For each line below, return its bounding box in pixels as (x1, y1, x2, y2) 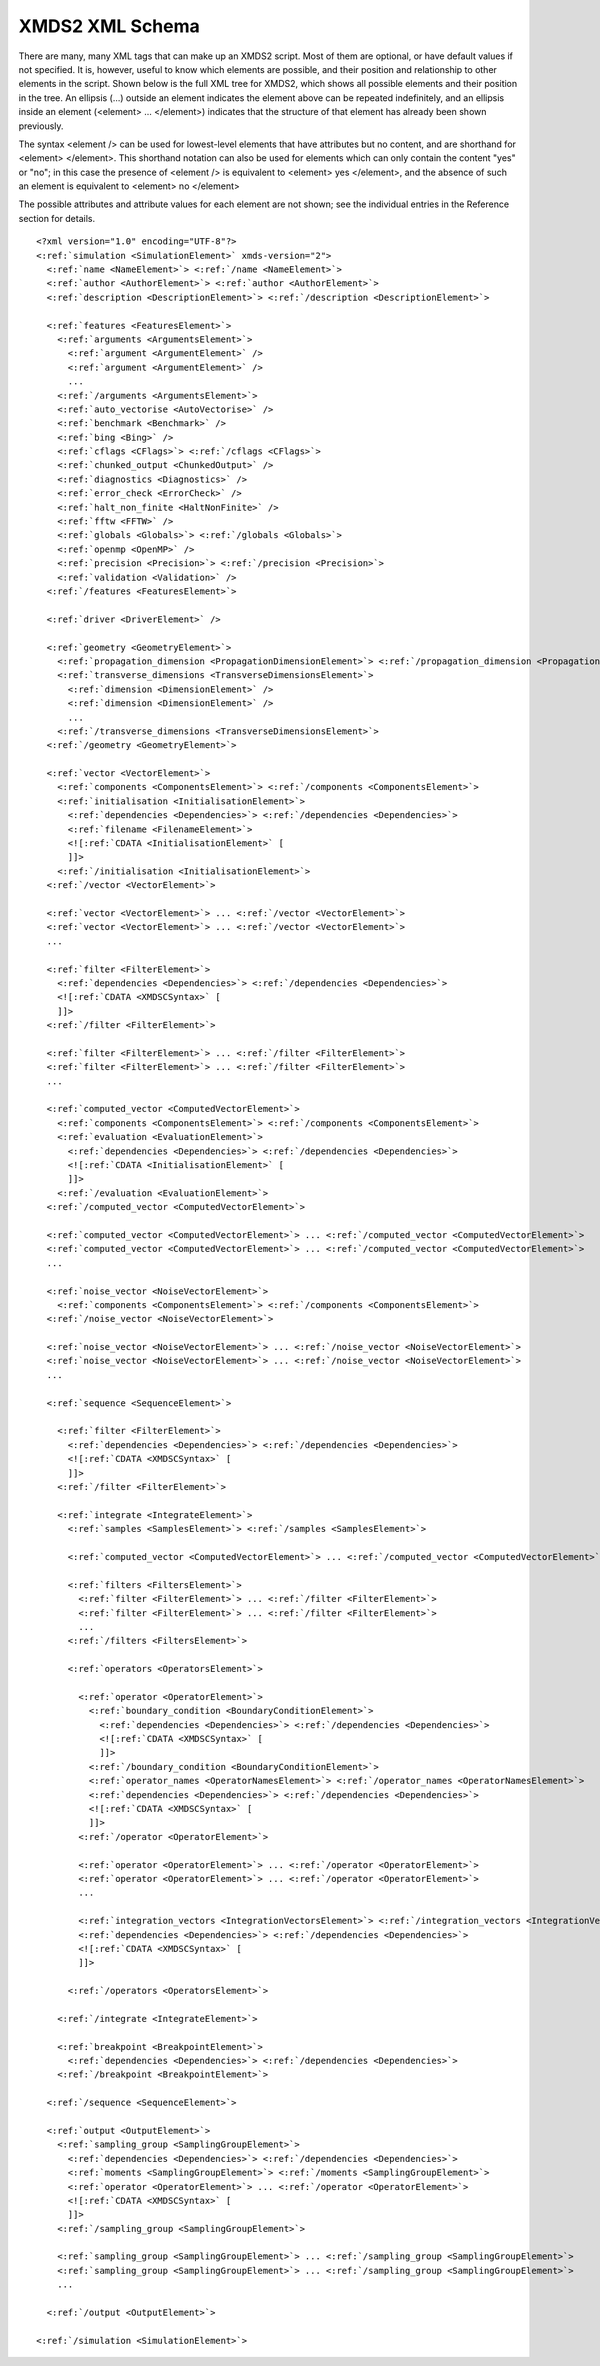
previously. (18, 120, 64, 132)
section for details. (18, 212, 95, 224)
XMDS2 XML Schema (18, 15, 200, 37)
